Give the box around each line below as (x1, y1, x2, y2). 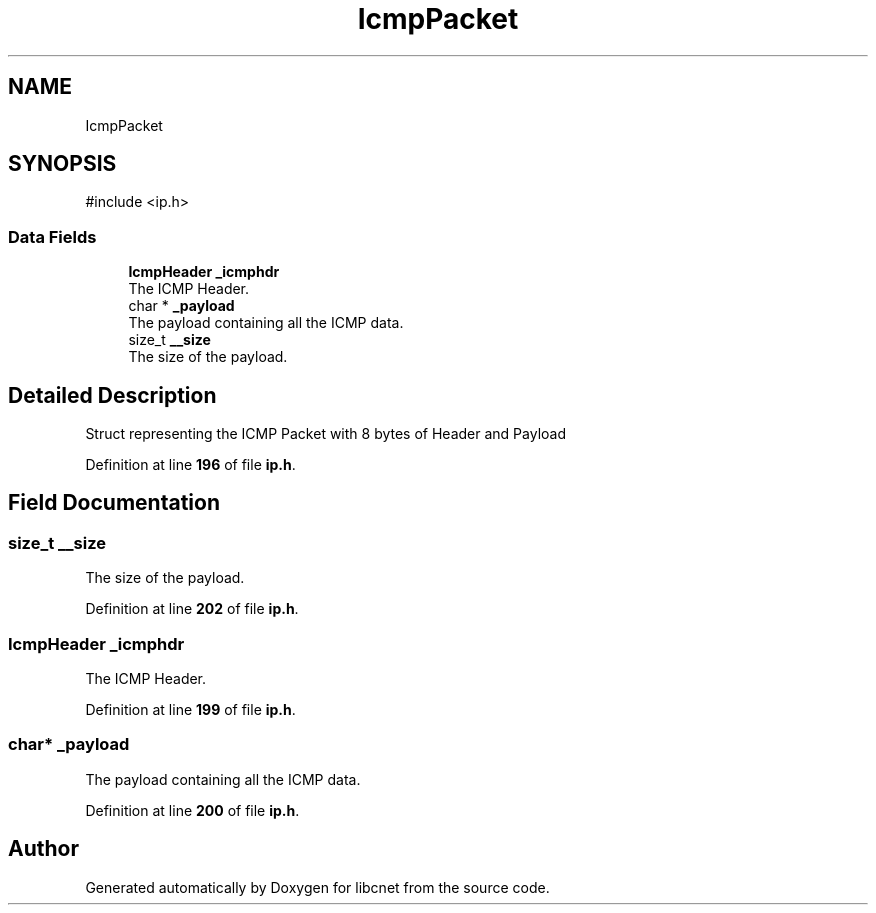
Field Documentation (8, 490, 220, 516)
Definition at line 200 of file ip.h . (85, 801, 300, 819)
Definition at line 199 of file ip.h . (85, 701, 296, 718)
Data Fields (8, 226, 97, 247)
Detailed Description (8, 382, 217, 408)
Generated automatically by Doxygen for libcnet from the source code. (85, 878, 550, 896)
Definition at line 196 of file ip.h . (85, 456, 296, 474)
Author (8, 836, 79, 862)
